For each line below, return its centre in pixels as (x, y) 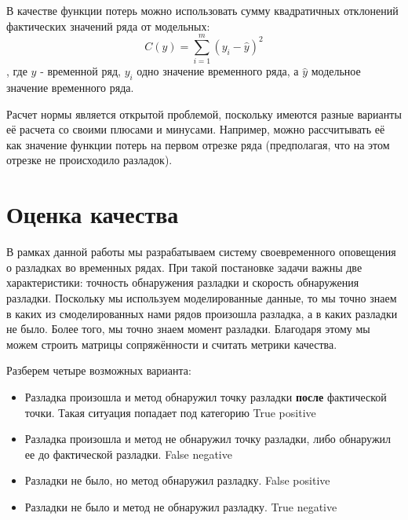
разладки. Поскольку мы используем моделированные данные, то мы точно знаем (202, 297)
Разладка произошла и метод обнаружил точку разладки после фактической (206, 396)
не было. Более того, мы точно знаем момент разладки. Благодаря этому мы (188, 329)
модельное (336, 71)
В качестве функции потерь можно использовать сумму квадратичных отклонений (202, 10)
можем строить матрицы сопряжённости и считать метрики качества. (172, 344)
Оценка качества (93, 214)
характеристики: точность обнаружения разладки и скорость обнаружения (183, 282)
